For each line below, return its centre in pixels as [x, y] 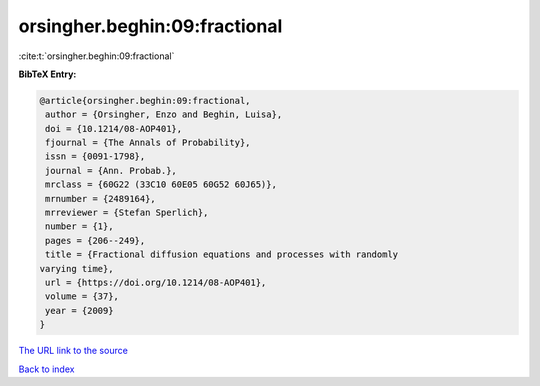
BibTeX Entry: [47, 74]
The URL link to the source [73, 351]
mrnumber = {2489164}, [101, 198]
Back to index [46, 369]
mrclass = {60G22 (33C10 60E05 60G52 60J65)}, [161, 184]
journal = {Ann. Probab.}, [111, 170]
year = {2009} [79, 310]
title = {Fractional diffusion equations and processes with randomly [222, 254]
